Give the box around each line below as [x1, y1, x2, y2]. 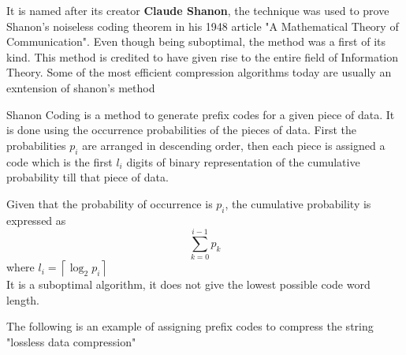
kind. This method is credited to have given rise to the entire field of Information [6, 48, 398, 65]
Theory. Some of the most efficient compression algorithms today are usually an [6, 64, 392, 80]
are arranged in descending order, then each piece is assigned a [82, 136, 386, 153]
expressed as [6, 211, 66, 228]
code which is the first [6, 153, 113, 170]
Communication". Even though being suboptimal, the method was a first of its [6, 33, 386, 50]
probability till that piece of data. [6, 169, 169, 185]
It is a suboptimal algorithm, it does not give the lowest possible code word [6, 276, 371, 293]
